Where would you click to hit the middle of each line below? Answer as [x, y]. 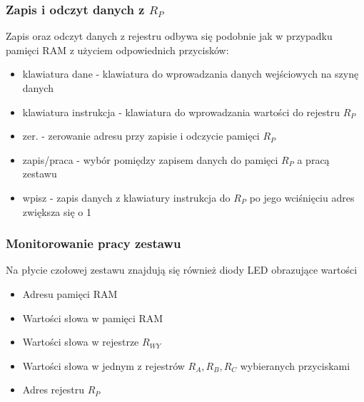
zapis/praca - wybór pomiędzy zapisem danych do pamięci [150, 159]
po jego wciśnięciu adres [302, 197]
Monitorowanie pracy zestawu [93, 243]
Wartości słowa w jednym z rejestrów [103, 365]
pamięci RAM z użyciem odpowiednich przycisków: [117, 50]
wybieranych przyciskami [295, 365]
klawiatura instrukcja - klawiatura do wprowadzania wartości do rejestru [181, 112]
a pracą [313, 159]
